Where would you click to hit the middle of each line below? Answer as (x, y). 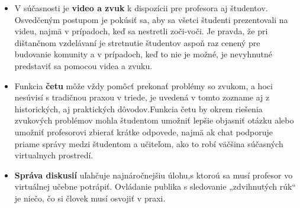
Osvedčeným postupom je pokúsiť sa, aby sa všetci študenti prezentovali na (151, 19)
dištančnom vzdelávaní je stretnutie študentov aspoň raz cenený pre (137, 42)
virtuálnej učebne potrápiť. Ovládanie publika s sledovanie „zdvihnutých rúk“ (155, 186)
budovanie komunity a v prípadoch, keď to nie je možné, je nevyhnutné (143, 54)
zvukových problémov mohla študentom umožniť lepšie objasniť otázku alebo (154, 120)
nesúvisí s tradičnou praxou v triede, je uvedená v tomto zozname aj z (142, 97)
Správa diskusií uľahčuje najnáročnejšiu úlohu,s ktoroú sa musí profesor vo (154, 175)
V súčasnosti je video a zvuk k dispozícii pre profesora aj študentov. (141, 8)
